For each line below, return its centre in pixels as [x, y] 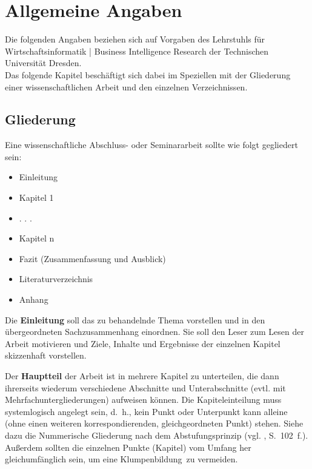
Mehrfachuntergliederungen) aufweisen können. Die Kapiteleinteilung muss [143, 400]
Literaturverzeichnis [56, 279]
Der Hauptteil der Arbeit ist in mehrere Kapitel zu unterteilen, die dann [142, 376]
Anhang [34, 299]
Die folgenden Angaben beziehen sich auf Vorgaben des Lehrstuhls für [135, 39]
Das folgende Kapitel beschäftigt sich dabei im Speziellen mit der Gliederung [148, 74]
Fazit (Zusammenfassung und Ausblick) [92, 258]
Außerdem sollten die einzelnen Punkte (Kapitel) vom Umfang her [128, 447]
